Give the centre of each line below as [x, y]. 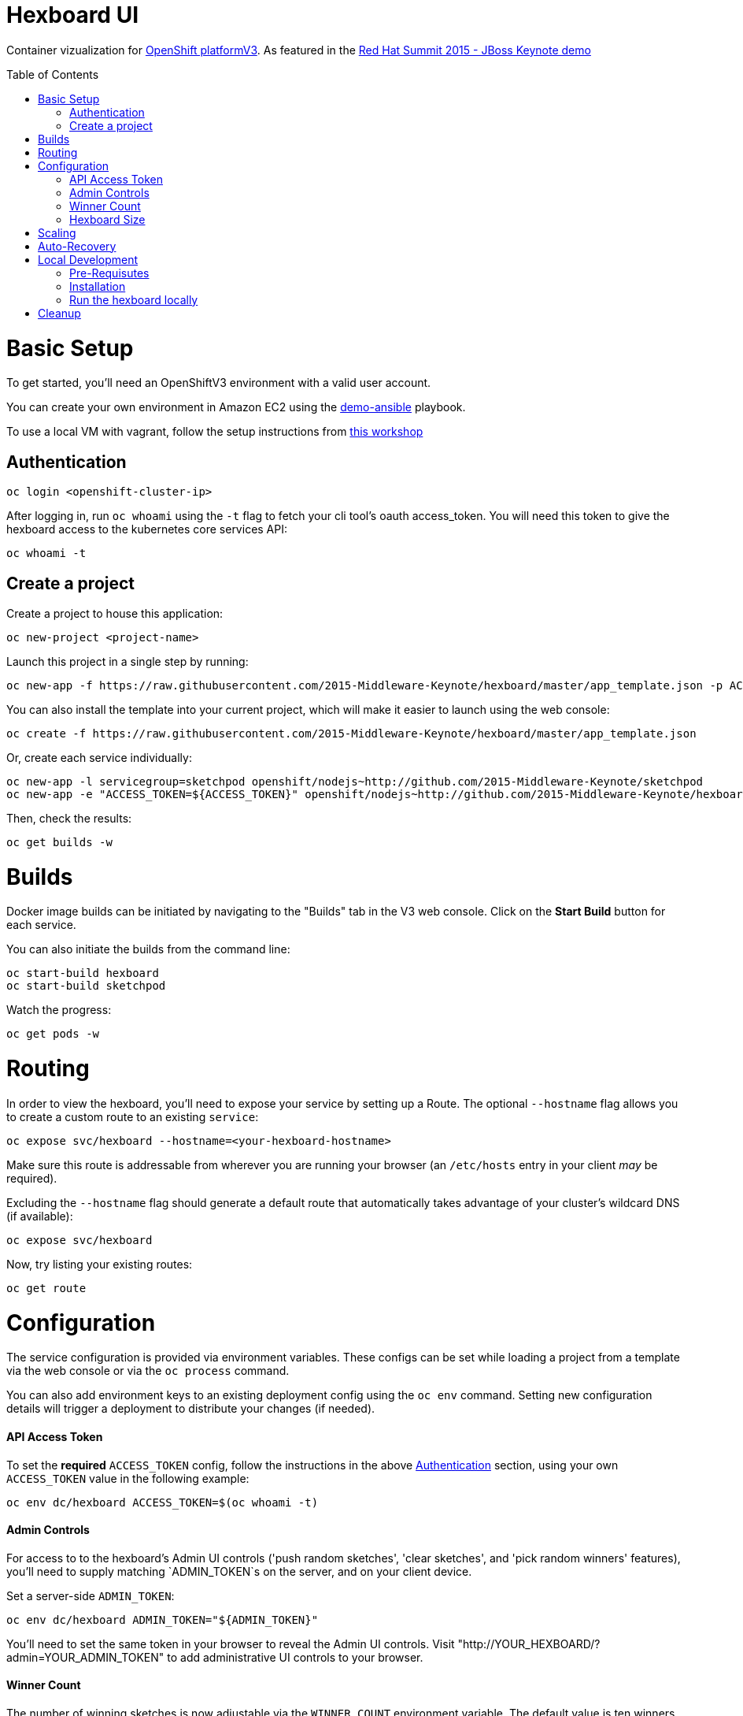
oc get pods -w [53, 1034]
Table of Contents [53, 74]
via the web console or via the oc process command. [148, 1371]
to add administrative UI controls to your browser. [295, 1657]
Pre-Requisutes [109, 273]
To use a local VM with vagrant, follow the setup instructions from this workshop [215, 432]
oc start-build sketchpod [86, 986]
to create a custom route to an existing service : [133, 1116]
